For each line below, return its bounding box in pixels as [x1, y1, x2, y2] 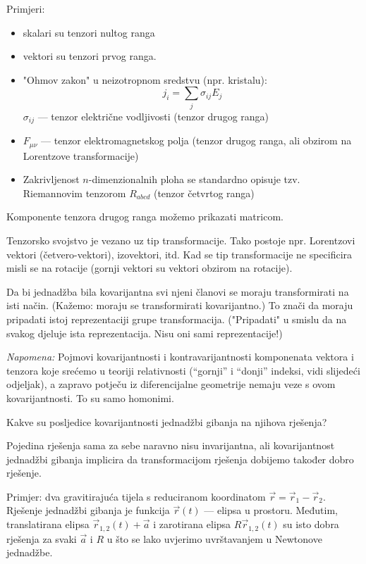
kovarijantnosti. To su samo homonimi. [6, 390, 174, 405]
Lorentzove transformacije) [23, 148, 139, 163]
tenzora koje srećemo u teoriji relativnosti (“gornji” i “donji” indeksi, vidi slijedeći [6, 363, 360, 377]
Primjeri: [6, 1, 45, 15]
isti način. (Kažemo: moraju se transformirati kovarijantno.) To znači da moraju [6, 298, 353, 313]
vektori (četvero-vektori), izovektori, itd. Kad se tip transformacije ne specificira [6, 246, 353, 261]
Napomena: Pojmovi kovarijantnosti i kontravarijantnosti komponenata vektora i [6, 349, 354, 364]
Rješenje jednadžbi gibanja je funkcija [6, 503, 170, 518]
